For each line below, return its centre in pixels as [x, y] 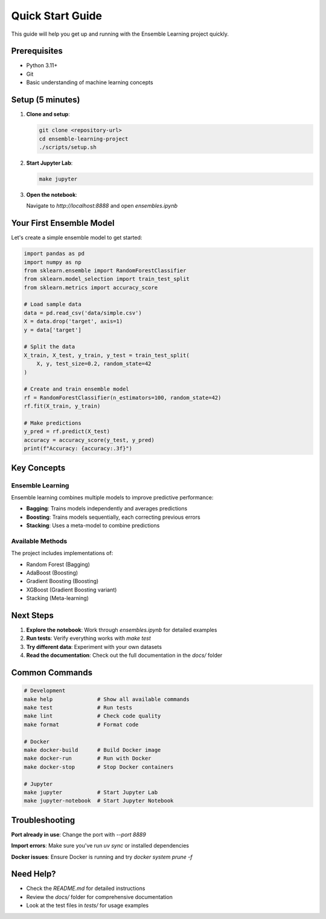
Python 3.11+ [42, 65]
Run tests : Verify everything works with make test [88, 638]
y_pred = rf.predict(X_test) [67, 432]
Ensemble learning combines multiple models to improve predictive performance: [112, 497]
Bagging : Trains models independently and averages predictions [107, 509]
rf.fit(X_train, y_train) [62, 406]
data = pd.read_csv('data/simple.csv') [83, 313]
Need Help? [34, 874]
